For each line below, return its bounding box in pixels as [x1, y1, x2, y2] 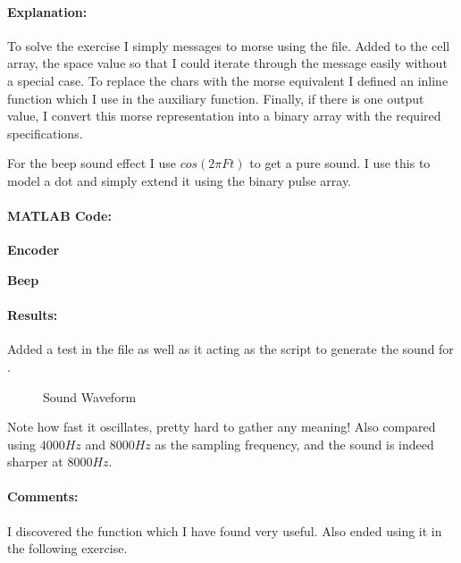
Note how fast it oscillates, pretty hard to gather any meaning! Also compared [7, 417, 436, 436]
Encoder [7, 240, 60, 259]
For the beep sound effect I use [7, 154, 176, 172]
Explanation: [7, 2, 88, 21]
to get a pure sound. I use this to [249, 154, 431, 172]
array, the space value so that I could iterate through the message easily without [7, 54, 448, 72]
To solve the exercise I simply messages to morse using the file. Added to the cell [7, 36, 450, 55]
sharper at [7, 452, 63, 471]
